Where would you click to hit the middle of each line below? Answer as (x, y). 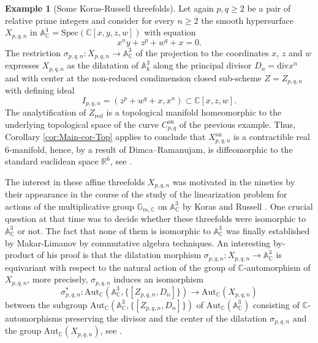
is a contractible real (272, 137)
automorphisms (34, 318)
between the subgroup (46, 304)
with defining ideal (40, 90)
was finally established (268, 230)
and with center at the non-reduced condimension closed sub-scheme (133, 77)
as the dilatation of (103, 65)
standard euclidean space (52, 161)
